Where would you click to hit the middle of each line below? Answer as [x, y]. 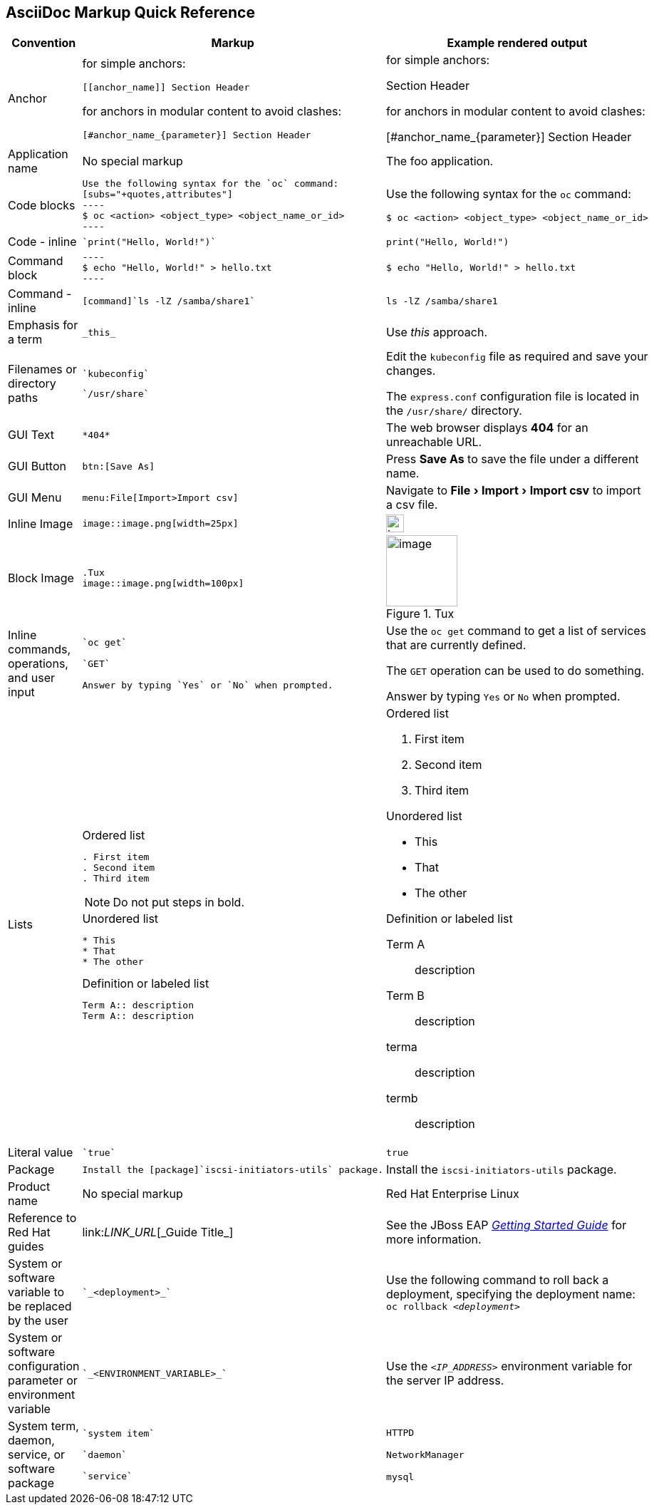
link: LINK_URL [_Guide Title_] [158, 1232]
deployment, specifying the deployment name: [511, 1294]
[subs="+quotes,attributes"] [157, 195]
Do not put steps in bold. [178, 902]
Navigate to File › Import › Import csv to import [514, 491]
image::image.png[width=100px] [163, 584]
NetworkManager [425, 1454]
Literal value [41, 1153]
